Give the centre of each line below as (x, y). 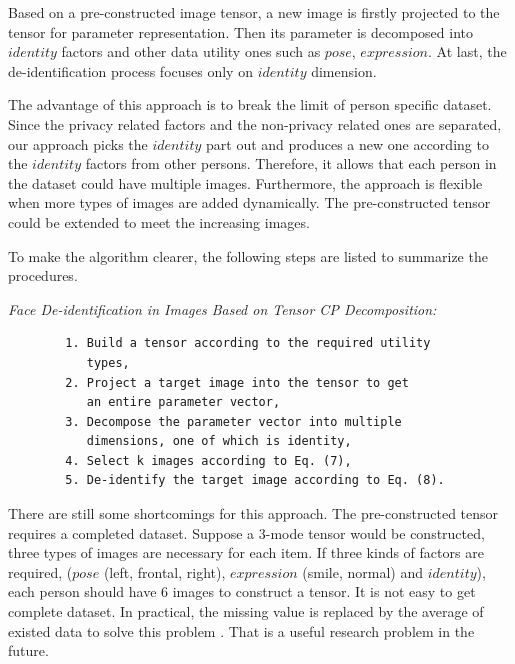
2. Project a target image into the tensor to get (237, 382)
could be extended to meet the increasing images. (159, 221)
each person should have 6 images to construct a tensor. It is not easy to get (242, 591)
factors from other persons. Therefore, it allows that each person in (291, 163)
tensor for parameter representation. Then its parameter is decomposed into (241, 31)
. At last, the (467, 51)
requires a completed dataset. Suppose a (131, 532)
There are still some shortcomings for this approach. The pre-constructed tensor (253, 513)
